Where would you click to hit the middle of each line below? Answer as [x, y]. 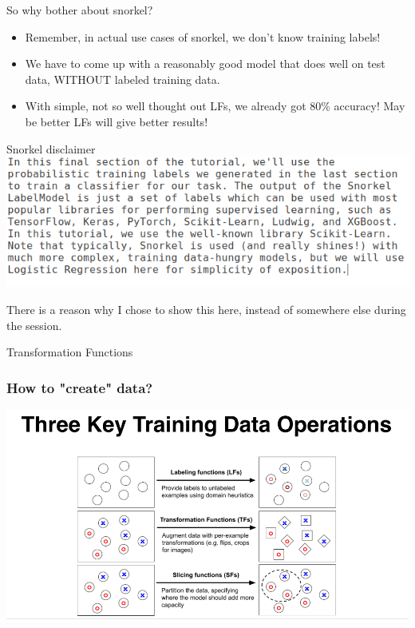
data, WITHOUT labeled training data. [123, 79]
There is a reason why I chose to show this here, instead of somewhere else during [206, 310]
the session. [34, 325]
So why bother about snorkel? [80, 10]
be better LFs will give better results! [117, 121]
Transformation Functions [70, 352]
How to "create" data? [80, 387]
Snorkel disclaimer [51, 148]
